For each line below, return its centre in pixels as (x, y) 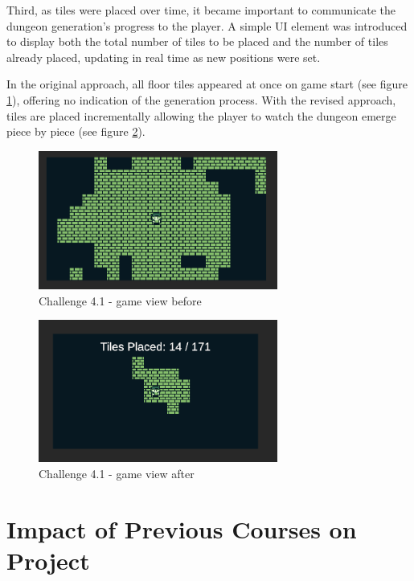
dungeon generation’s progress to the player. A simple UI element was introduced (207, 25)
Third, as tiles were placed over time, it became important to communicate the (201, 10)
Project (48, 560)
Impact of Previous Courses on (182, 528)
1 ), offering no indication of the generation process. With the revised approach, (201, 99)
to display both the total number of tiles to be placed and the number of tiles (197, 41)
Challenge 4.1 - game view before (120, 300)
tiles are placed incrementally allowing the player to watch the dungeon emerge (201, 115)
